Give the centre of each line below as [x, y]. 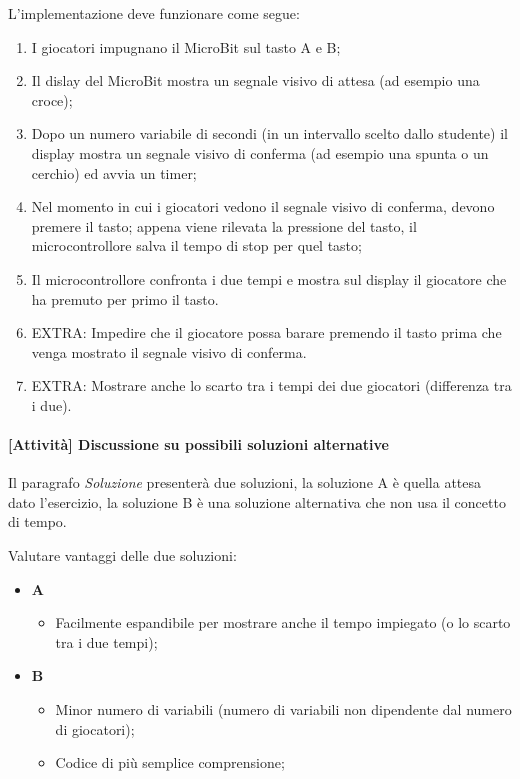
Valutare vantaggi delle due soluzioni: [122, 555]
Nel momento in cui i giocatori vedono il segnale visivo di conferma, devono [263, 206]
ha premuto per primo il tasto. [125, 298]
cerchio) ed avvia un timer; [114, 172]
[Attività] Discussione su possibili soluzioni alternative [198, 444]
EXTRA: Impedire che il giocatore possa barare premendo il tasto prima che [266, 332]
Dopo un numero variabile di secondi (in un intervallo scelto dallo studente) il [269, 133]
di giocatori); [95, 728]
